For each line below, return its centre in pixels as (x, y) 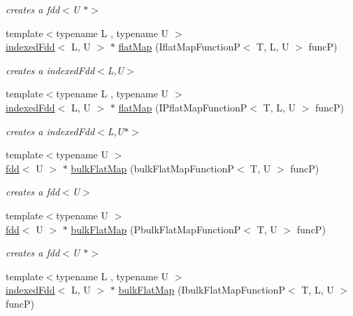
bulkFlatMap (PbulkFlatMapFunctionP (156, 229)
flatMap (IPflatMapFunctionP (183, 107)
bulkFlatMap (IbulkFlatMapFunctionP (202, 290)
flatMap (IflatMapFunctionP (179, 47)
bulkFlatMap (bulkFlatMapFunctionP (152, 168)
